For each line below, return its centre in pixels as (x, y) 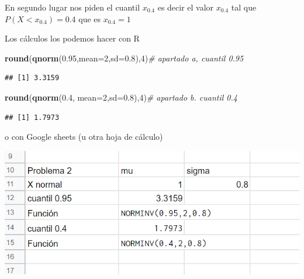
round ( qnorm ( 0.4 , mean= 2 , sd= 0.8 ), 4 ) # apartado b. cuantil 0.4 (121, 97)
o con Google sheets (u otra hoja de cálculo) (84, 137)
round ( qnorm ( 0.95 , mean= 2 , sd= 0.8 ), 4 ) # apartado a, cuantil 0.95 (124, 58)
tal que (244, 7)
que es (90, 18)
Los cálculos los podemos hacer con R (72, 38)
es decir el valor (186, 7)
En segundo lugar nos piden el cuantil (72, 7)
